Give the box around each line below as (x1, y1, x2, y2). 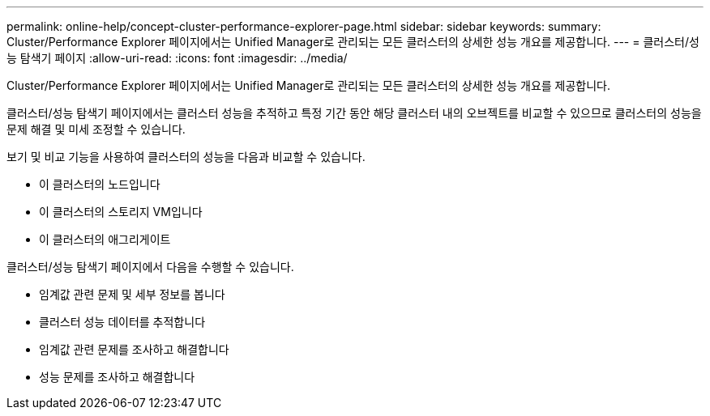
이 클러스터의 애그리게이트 (39, 232, 171, 246)
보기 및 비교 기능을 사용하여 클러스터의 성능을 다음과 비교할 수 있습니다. (6, 150, 366, 163)
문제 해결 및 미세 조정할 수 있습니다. (6, 122, 186, 136)
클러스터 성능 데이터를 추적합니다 (39, 315, 206, 329)
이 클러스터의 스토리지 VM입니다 (39, 205, 203, 219)
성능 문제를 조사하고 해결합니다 (39, 370, 195, 384)
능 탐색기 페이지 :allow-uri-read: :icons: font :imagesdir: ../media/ (6, 51, 348, 65)
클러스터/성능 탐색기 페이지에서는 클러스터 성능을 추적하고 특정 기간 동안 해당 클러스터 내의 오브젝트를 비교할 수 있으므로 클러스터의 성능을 (6, 106, 702, 120)
